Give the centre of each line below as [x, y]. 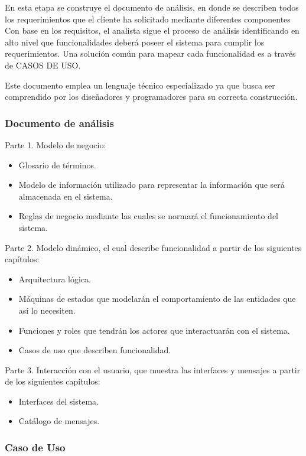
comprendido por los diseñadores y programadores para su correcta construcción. [151, 97]
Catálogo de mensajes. [59, 421]
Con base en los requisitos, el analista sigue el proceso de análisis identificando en [152, 30]
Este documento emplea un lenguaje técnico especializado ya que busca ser [140, 85]
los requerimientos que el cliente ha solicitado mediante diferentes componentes [148, 19]
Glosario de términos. [57, 165]
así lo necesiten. [47, 310]
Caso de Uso [35, 447]
